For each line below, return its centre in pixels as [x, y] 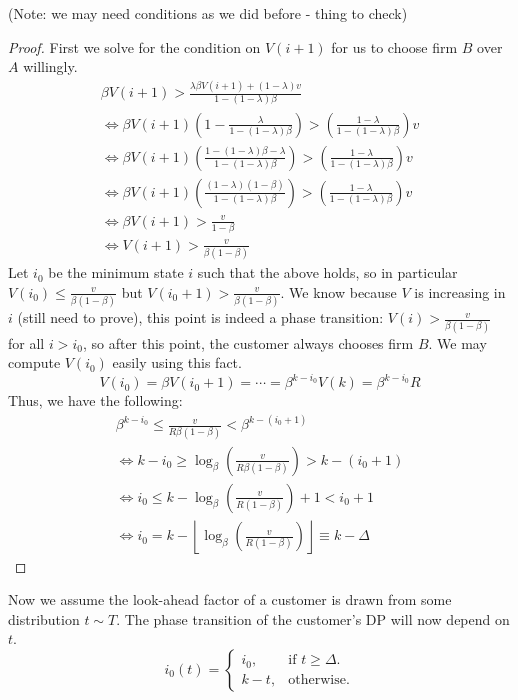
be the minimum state [116, 272]
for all [26, 342]
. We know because [338, 291]
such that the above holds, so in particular [327, 272]
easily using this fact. [177, 362]
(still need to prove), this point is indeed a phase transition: [200, 317]
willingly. [50, 66]
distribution [44, 618]
